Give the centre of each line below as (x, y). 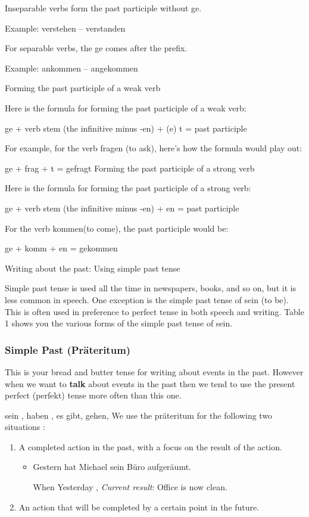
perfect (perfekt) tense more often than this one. (93, 395)
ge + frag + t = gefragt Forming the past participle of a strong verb (130, 168)
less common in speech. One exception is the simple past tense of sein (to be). (147, 299)
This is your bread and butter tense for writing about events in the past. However (154, 371)
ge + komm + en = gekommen (61, 248)
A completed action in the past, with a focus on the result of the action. (150, 446)
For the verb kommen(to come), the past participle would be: (117, 228)
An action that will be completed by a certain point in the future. (139, 507)
